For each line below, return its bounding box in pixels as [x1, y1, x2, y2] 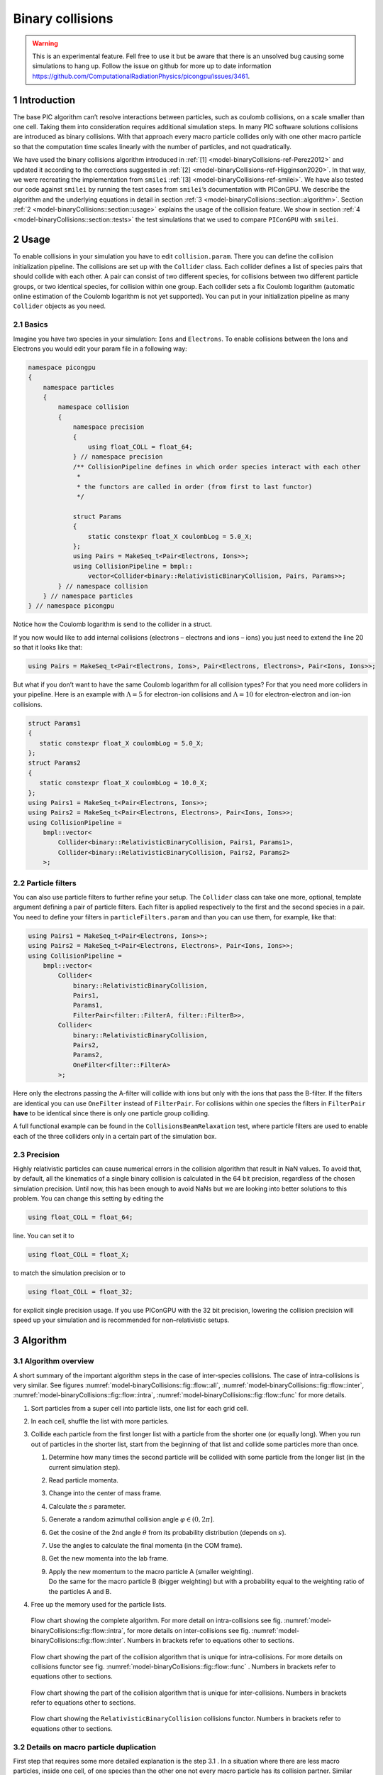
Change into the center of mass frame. [48, 1489, 162, 1497]
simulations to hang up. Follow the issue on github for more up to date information [32, 62, 272, 70]
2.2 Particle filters [13, 878, 77, 887]
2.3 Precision [13, 1149, 60, 1159]
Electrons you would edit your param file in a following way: [13, 344, 187, 353]
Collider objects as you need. [13, 302, 106, 310]
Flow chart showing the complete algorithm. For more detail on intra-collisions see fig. [30, 1616, 283, 1625]
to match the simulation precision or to [13, 1269, 126, 1277]
